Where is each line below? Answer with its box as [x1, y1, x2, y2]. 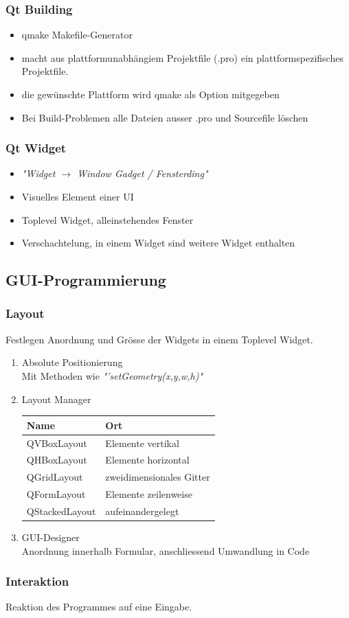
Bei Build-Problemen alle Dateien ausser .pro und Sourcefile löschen [21, 110, 308, 124]
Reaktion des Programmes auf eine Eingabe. [5, 599, 192, 614]
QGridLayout [26, 470, 83, 484]
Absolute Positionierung [21, 355, 123, 369]
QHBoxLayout [26, 453, 87, 467]
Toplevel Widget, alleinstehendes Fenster [21, 212, 194, 227]
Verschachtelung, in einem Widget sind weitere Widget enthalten [21, 236, 295, 250]
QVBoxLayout [26, 435, 87, 450]
